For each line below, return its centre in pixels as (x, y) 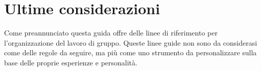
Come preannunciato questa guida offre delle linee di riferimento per (111, 33)
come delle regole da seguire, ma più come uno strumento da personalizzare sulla (130, 52)
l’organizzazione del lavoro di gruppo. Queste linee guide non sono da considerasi (131, 42)
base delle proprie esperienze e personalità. (71, 62)
